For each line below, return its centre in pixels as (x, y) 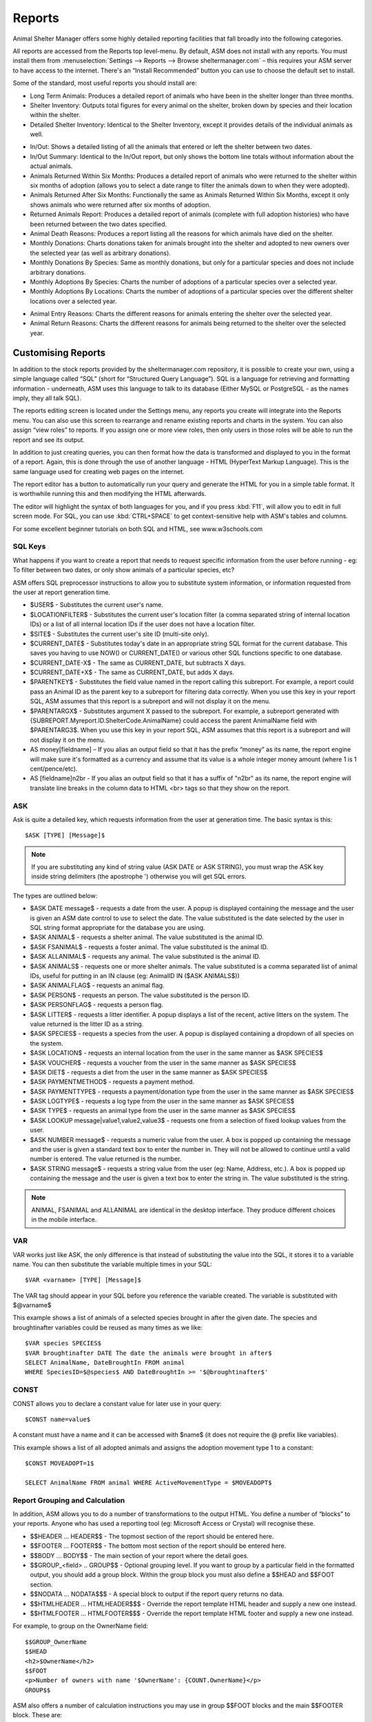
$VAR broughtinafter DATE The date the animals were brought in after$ (148, 1353)
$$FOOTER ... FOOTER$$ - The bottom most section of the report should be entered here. (158, 1546)
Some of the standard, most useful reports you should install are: (105, 83)
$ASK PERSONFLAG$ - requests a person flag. (96, 1005)
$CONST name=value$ (58, 1419)
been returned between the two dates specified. (99, 224)
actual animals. (51, 166)
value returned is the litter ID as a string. (87, 1024)
